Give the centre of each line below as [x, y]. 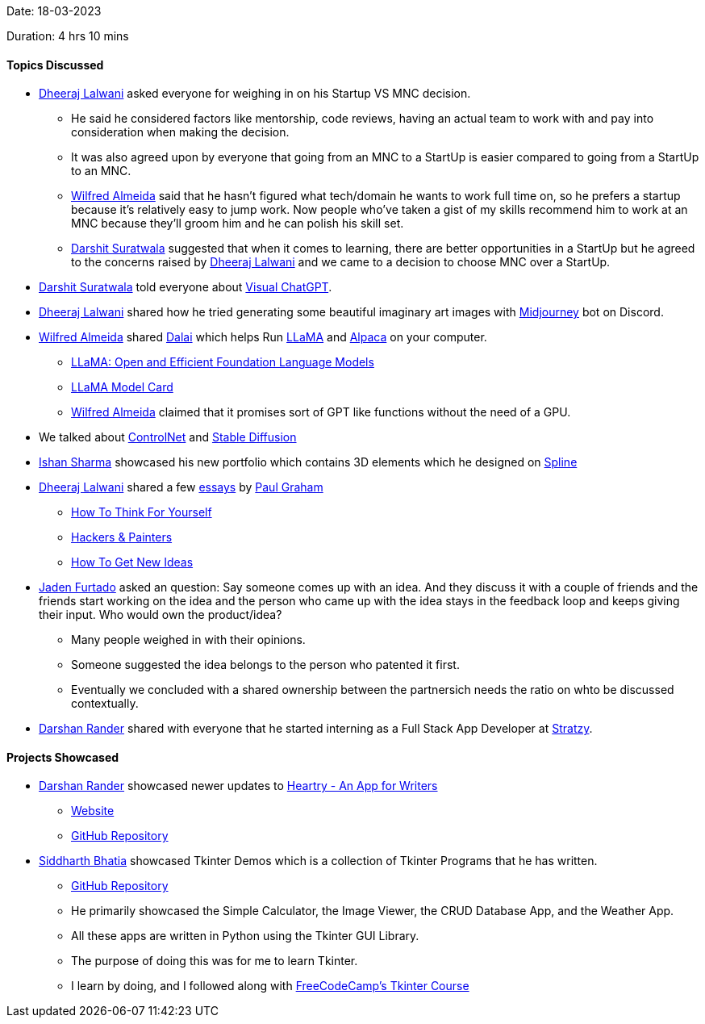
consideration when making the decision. [180, 132]
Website [93, 811]
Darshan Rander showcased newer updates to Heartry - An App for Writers [238, 786]
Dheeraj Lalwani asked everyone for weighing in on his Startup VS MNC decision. [255, 94]
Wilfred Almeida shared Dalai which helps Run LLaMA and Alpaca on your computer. [263, 337]
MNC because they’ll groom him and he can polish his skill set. [238, 224]
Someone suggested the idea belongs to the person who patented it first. [265, 665]
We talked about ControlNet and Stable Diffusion [168, 437]
